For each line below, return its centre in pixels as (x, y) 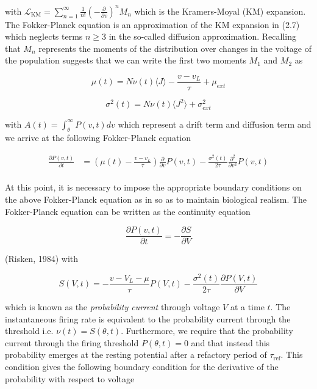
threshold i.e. (29, 331)
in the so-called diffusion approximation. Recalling (202, 36)
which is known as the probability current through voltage (112, 307)
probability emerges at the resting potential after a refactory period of (136, 354)
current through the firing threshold (72, 342)
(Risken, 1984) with (42, 259)
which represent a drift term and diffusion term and (215, 124)
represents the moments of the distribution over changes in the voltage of (175, 48)
